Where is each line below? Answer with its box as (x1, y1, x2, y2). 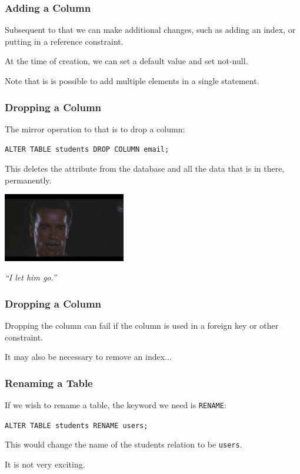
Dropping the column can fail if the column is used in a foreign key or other (5, 319, 279, 332)
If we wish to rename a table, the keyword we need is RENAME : (5, 399, 226, 411)
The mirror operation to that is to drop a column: (5, 122, 185, 135)
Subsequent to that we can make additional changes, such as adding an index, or (5, 24, 296, 36)
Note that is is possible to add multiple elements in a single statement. (5, 75, 259, 86)
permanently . (5, 173, 52, 186)
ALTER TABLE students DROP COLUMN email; (5, 145, 169, 154)
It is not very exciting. (5, 458, 85, 470)
